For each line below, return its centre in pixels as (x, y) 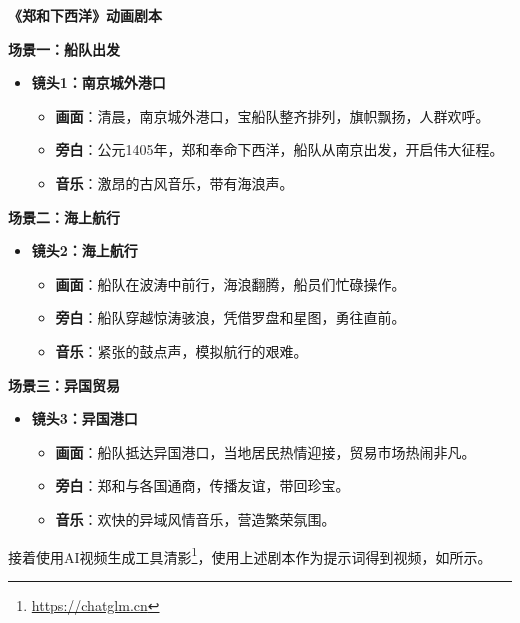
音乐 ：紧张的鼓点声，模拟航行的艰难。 (181, 350)
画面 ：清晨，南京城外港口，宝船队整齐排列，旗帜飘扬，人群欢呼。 (272, 115)
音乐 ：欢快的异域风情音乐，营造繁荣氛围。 (195, 518)
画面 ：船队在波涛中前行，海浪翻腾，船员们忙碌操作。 (230, 283)
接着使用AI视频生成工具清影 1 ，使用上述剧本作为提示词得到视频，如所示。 (250, 555)
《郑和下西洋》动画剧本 (85, 15)
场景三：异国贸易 (64, 384)
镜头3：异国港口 (84, 418)
